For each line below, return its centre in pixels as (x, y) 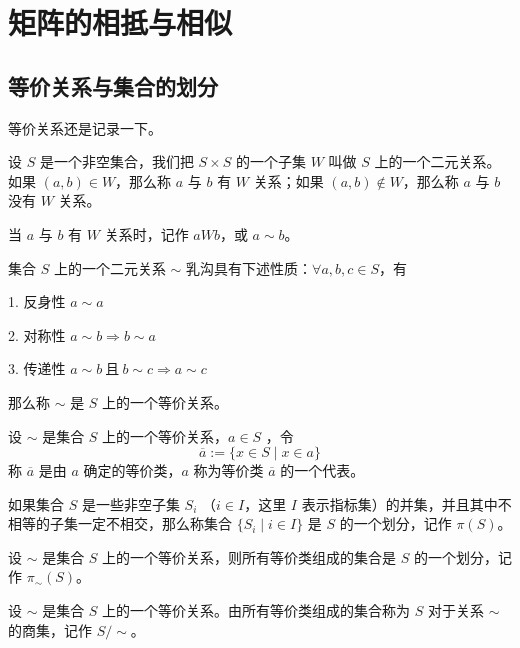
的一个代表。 (322, 470)
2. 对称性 (37, 334)
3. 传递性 (37, 368)
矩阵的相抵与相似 (120, 22)
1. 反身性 (37, 301)
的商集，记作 (50, 629)
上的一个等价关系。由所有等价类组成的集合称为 (256, 610)
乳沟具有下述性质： (249, 267)
